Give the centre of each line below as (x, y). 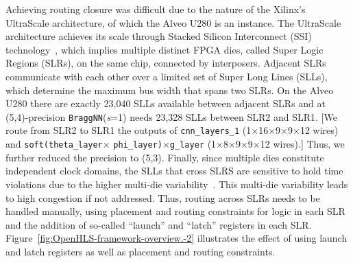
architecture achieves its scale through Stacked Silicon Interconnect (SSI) (159, 36)
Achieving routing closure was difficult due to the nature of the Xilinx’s (156, 9)
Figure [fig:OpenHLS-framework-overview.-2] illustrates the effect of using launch (176, 238)
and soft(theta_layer (54, 144)
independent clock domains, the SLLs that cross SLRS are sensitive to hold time (174, 171)
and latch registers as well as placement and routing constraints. (141, 251)
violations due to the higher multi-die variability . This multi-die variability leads (177, 184)
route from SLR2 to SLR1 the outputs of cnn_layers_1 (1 (129, 130)
